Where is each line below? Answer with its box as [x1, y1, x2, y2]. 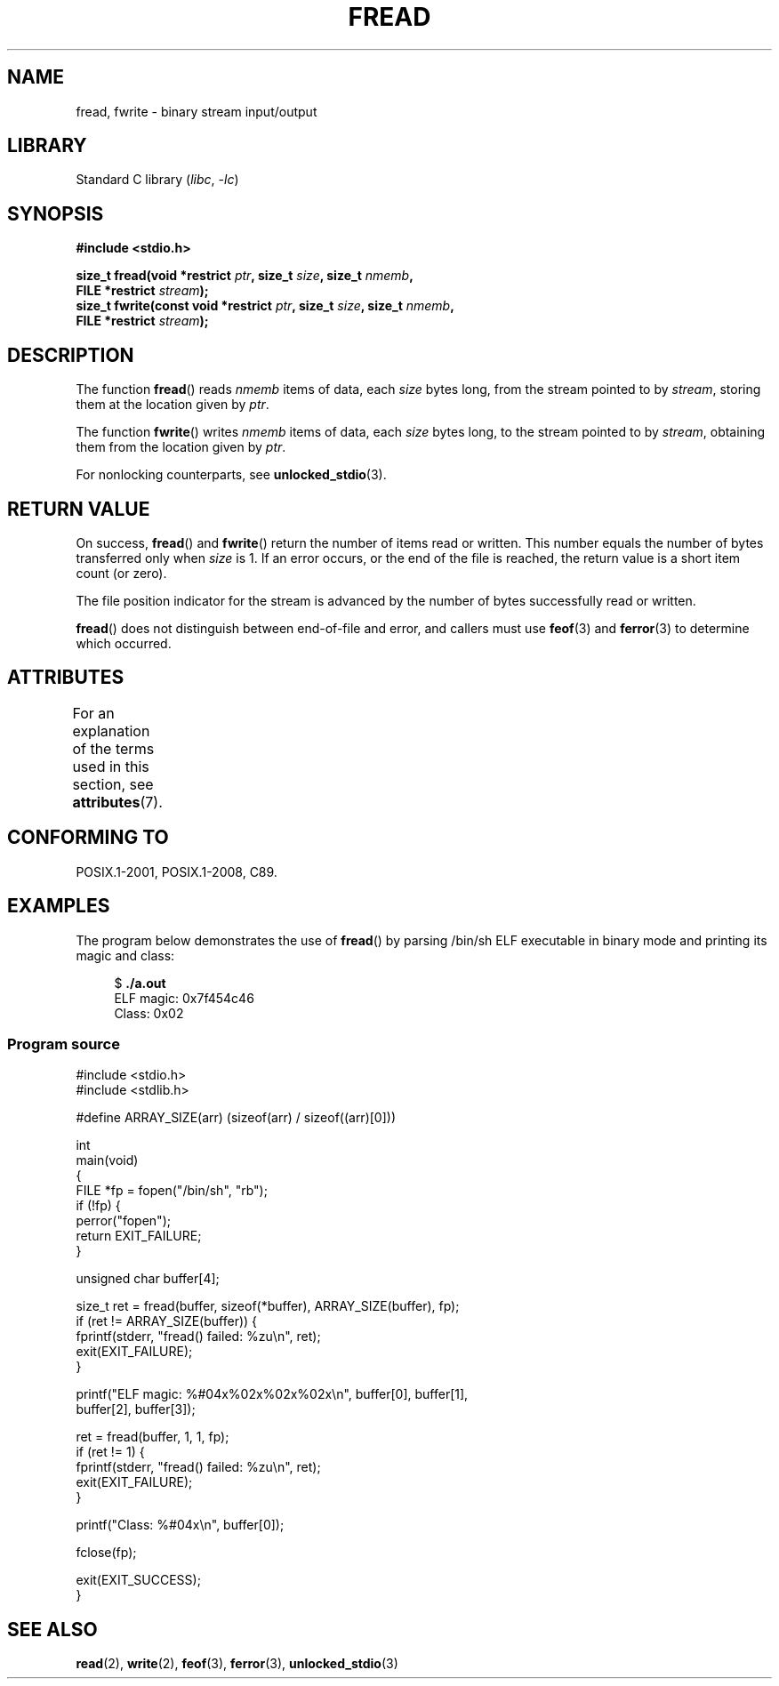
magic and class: [76, 947, 175, 963]
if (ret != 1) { [76, 1444, 145, 1460]
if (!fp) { [76, 1198, 121, 1214]
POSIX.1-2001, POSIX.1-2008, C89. [76, 863, 277, 879]
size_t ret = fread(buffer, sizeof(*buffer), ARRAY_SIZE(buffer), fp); [76, 1298, 460, 1314]
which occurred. [76, 635, 172, 651]
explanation [72, 721, 150, 740]
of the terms [72, 739, 155, 758]
